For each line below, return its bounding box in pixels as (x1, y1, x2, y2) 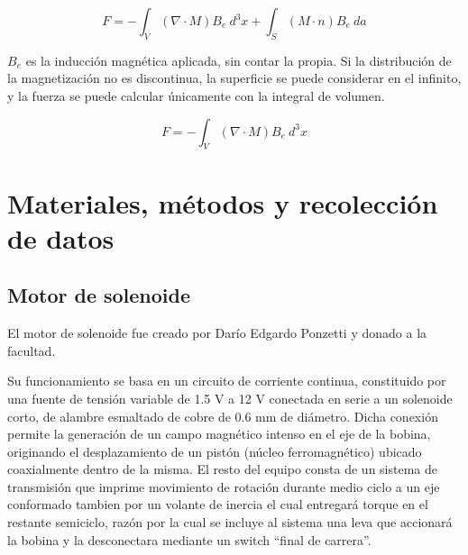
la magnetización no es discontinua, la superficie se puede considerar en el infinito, (7, 68, 462, 87)
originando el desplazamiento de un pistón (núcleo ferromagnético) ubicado (7, 441, 422, 460)
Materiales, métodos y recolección (7, 184, 438, 221)
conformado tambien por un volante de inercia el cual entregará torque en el (7, 495, 428, 514)
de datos (7, 219, 115, 256)
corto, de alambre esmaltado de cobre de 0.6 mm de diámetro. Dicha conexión (7, 406, 438, 425)
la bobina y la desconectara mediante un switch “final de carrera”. (7, 530, 372, 549)
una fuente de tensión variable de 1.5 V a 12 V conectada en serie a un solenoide (7, 388, 453, 407)
